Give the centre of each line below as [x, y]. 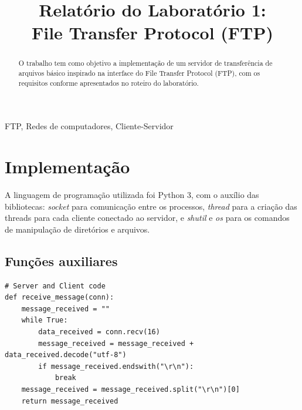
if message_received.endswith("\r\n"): [116, 366]
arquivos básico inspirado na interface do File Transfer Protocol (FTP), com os [139, 73]
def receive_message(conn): [60, 298]
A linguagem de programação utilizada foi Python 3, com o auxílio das [132, 195]
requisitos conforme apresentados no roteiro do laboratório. [108, 83]
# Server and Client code [55, 286]
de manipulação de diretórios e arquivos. [77, 229]
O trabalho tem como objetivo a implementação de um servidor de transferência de [145, 63]
